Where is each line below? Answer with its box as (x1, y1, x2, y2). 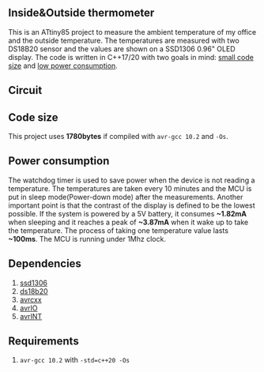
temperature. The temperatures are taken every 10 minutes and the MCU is (8, 183, 252, 193)
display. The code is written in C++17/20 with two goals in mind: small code (8, 52, 255, 62)
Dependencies (8, 257, 81, 271)
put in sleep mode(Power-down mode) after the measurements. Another (8, 192, 243, 201)
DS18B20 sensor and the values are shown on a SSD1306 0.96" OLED (8, 43, 236, 54)
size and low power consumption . (8, 61, 119, 70)
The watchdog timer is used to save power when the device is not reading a (8, 175, 255, 185)
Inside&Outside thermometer (8, 6, 155, 20)
